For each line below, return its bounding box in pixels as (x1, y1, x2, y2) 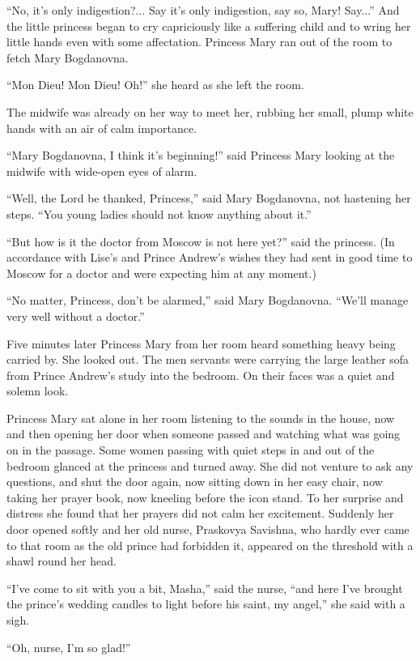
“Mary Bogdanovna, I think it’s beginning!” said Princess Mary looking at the (6, 147, 395, 164)
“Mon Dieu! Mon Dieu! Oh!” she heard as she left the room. (6, 76, 304, 93)
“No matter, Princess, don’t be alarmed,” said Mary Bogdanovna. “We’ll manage (6, 292, 409, 309)
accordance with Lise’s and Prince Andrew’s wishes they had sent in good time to (6, 249, 413, 266)
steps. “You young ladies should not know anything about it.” (6, 205, 312, 222)
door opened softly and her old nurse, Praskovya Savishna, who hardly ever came (6, 521, 409, 538)
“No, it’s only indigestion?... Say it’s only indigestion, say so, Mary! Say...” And (6, 2, 400, 18)
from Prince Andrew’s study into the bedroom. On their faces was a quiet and (6, 366, 395, 383)
